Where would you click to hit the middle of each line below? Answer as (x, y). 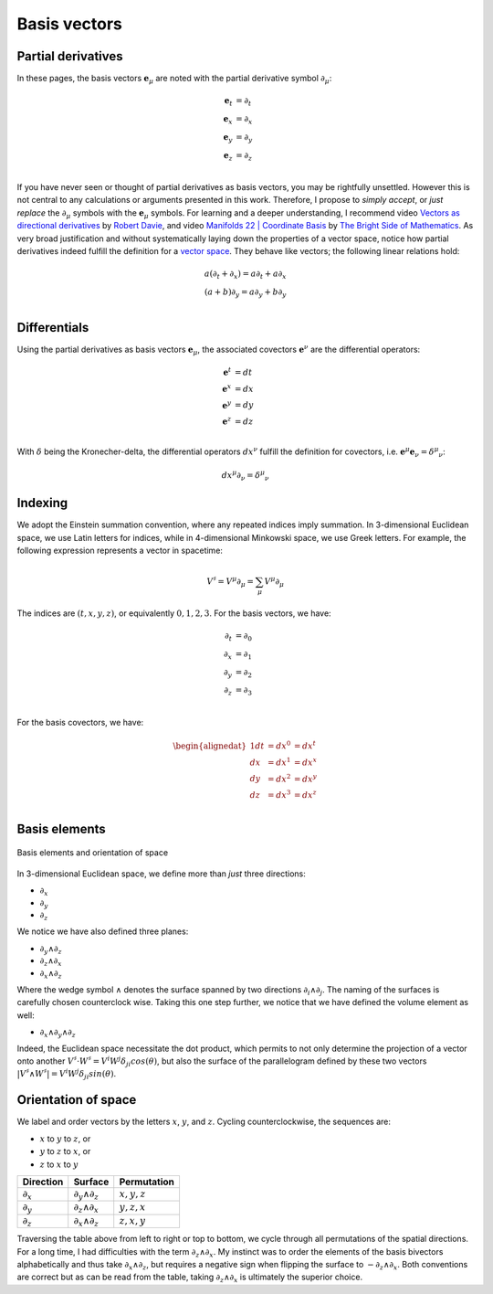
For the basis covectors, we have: (80, 722)
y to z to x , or (65, 1151)
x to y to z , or (65, 1139)
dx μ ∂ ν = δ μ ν (245, 476)
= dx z (305, 795)
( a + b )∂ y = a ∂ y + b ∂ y (245, 292)
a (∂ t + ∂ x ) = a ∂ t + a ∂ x (245, 275)
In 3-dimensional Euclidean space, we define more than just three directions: (161, 874)
